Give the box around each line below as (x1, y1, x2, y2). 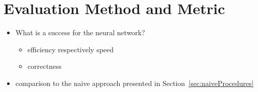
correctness (27, 61, 62, 71)
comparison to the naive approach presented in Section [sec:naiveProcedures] (15, 77, 254, 88)
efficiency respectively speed (27, 44, 114, 54)
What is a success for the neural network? (15, 27, 145, 38)
